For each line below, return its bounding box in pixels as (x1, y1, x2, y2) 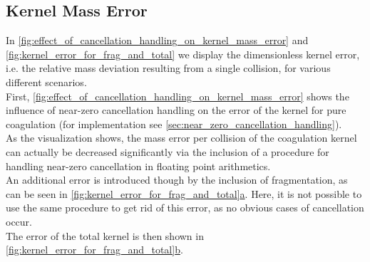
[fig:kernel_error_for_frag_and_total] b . (6, 242, 183, 257)
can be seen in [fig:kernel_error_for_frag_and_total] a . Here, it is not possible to (6, 186, 362, 201)
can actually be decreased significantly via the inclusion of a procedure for (6, 144, 329, 159)
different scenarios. (6, 74, 87, 89)
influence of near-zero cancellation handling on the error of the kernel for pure (6, 103, 346, 117)
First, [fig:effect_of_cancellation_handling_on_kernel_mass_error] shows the (6, 88, 349, 103)
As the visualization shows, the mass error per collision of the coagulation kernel (6, 130, 357, 145)
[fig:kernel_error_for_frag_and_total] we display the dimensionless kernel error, (6, 46, 360, 61)
